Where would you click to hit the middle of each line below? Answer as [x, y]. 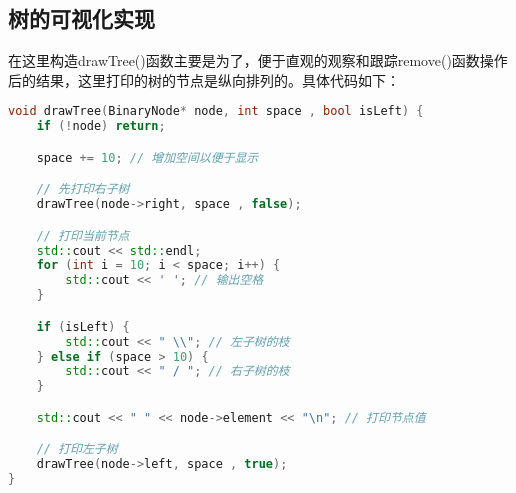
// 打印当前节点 [83, 235]
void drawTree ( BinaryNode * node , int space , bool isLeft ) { [216, 111]
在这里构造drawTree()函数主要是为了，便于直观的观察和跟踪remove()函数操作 [258, 60]
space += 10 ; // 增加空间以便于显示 [147, 157]
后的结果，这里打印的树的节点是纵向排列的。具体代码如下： [204, 79]
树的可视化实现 [81, 18]
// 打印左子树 [77, 449]
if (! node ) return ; [101, 126]
